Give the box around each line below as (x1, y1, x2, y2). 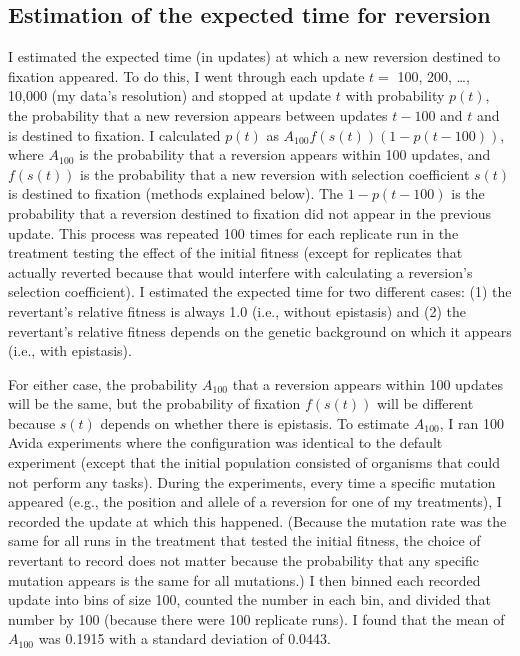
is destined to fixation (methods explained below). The (8, 183, 344, 204)
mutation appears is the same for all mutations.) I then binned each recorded (8, 569, 481, 590)
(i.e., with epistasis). (8, 340, 132, 361)
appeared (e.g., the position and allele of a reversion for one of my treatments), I (8, 491, 502, 512)
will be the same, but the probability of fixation (8, 393, 301, 414)
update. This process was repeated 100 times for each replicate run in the (8, 222, 459, 243)
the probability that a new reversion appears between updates (8, 104, 388, 125)
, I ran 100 (439, 412, 504, 433)
